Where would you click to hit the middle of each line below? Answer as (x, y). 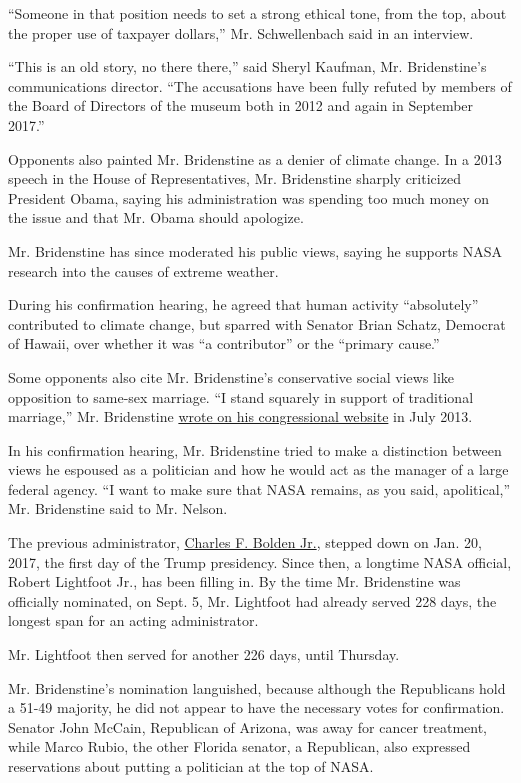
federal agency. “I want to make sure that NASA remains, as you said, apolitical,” (259, 488)
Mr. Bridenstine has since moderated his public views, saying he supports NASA (255, 250)
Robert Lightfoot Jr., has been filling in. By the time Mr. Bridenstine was (234, 581)
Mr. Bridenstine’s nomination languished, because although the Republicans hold (257, 687)
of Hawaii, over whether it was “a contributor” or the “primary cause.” (224, 343)
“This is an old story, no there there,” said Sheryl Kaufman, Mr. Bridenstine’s (247, 66)
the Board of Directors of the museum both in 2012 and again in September (241, 105)
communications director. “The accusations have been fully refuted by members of (260, 85)
